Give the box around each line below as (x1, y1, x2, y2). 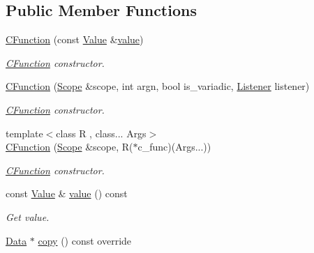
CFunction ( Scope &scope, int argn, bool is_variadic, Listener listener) (6, 79, 310, 93)
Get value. (6, 209, 50, 224)
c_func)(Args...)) (137, 139, 211, 154)
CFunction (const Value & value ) (6, 32, 144, 47)
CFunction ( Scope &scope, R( (6, 139, 133, 154)
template (6, 125, 43, 140)
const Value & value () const (6, 186, 128, 201)
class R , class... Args (56, 125, 147, 140)
